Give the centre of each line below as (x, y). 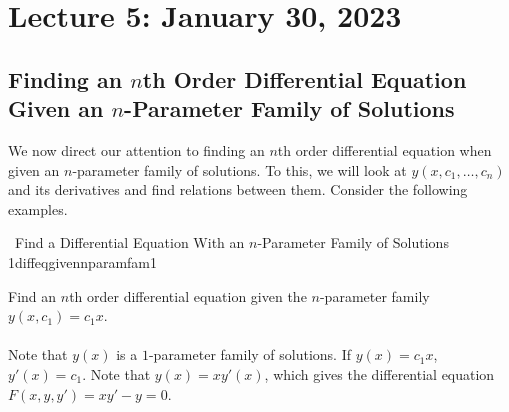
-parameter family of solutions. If (250, 354)
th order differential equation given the (188, 295)
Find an (32, 295)
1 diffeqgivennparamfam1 (83, 261)
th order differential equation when (384, 149)
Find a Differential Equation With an (129, 242)
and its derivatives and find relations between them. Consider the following (238, 189)
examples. (38, 208)
